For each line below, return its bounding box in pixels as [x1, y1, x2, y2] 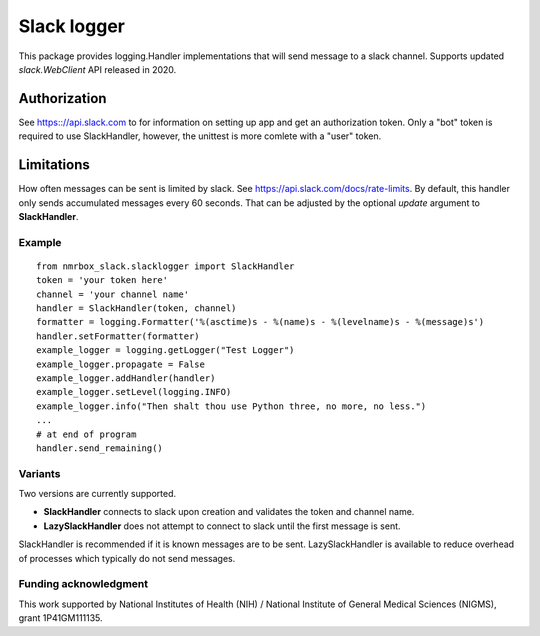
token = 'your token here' [36, 275, 169, 286]
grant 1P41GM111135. [18, 612, 104, 624]
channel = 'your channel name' [36, 288, 190, 300]
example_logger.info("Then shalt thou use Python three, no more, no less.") [36, 400, 427, 412]
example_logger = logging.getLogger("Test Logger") [36, 345, 295, 356]
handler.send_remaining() [36, 442, 164, 454]
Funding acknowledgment [18, 577, 149, 591]
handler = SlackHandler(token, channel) [36, 303, 237, 314]
